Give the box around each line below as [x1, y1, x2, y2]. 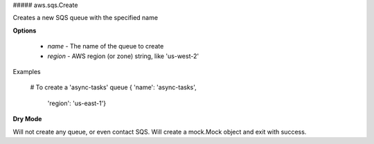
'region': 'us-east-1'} [47, 99, 107, 107]
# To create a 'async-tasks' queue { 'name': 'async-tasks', [30, 83, 197, 91]
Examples [12, 67, 41, 75]
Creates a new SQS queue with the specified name [12, 14, 159, 22]
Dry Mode [12, 115, 42, 123]
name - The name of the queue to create [47, 42, 164, 51]
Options [12, 26, 37, 35]
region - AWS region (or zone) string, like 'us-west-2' [47, 52, 199, 60]
